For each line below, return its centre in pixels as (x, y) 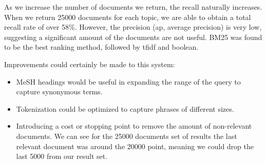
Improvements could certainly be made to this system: (90, 64)
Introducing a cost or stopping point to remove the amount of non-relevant (134, 126)
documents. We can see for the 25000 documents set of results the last (127, 136)
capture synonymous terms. (59, 91)
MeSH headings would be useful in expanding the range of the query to (128, 81)
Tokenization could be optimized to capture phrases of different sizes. (125, 108)
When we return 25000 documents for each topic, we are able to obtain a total (128, 17)
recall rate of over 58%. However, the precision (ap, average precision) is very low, (133, 27)
